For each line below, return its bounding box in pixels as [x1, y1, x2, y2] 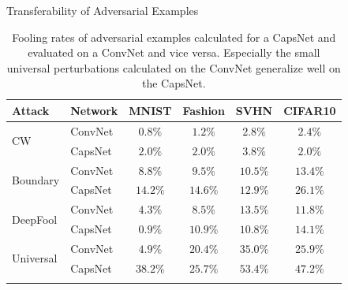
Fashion [182, 102, 225, 118]
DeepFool [12, 210, 58, 227]
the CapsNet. [142, 75, 206, 91]
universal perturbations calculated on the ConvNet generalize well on [6, 59, 341, 76]
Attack [12, 102, 50, 118]
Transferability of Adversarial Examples [6, 2, 199, 18]
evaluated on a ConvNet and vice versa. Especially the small [28, 44, 320, 61]
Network [70, 102, 118, 118]
